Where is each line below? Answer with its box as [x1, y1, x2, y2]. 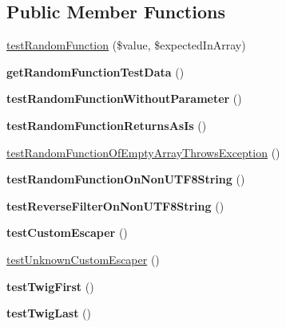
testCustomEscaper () [6, 224, 128, 241]
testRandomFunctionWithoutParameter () [6, 90, 242, 107]
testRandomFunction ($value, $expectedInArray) [6, 37, 246, 53]
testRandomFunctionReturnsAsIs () [6, 116, 207, 133]
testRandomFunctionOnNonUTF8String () [6, 171, 245, 187]
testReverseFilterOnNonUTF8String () [6, 197, 224, 214]
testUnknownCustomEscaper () [6, 250, 160, 267]
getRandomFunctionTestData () [6, 63, 185, 80]
